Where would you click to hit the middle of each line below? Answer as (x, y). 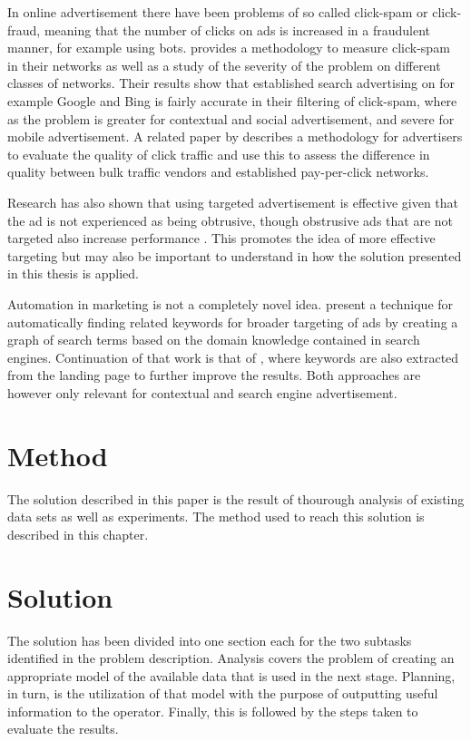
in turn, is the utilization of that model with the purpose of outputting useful (223, 693)
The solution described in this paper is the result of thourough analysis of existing (236, 498)
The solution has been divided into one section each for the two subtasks (210, 640)
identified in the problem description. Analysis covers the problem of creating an (231, 658)
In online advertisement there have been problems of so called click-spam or (218, 12)
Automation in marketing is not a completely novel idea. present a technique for (231, 303)
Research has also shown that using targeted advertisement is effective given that (233, 202)
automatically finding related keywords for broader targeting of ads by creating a (233, 322)
